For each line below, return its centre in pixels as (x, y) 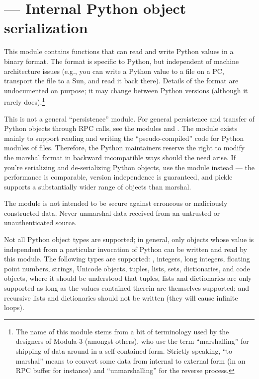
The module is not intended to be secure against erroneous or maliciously (116, 203)
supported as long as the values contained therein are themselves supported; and (127, 288)
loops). (14, 307)
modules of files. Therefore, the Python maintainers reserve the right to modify (125, 148)
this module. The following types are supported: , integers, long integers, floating (127, 259)
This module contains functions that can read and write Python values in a (119, 51)
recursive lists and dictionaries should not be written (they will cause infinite (121, 297)
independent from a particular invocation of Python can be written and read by (126, 249)
